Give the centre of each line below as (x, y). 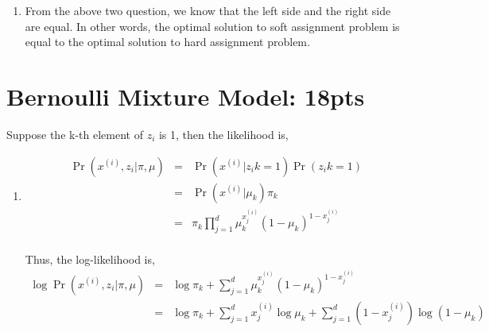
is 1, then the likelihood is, (223, 134)
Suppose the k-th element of (75, 134)
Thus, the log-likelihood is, (90, 259)
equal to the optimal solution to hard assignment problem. (167, 42)
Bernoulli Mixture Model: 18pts (186, 96)
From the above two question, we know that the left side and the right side (208, 10)
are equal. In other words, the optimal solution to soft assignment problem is (212, 26)
